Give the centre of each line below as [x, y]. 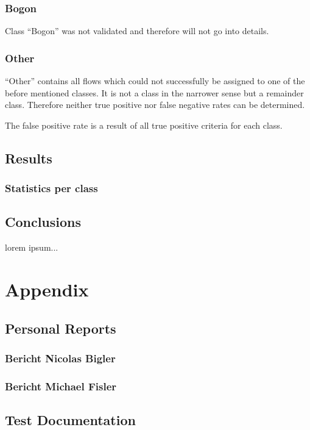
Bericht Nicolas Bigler [60, 358]
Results [29, 158]
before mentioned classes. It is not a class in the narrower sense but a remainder [154, 92]
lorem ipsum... [32, 247]
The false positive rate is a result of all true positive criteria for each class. [144, 125]
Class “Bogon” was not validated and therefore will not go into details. [137, 31]
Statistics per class [51, 188]
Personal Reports [61, 328]
